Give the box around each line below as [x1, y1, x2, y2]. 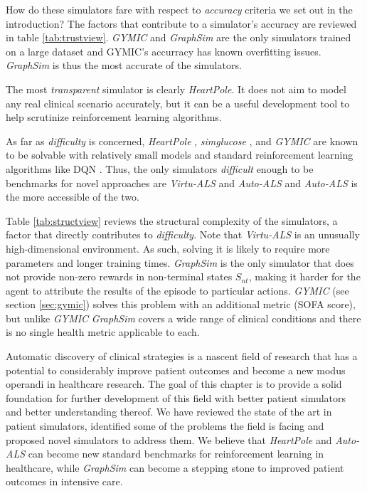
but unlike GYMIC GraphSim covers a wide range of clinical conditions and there [6, 310, 361, 325]
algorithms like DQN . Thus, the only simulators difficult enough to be [6, 161, 314, 176]
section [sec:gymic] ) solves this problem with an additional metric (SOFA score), [6, 297, 356, 312]
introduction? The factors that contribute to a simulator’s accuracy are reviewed [6, 16, 357, 31]
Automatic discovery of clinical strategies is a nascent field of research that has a [6, 349, 358, 364]
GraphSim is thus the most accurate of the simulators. [6, 58, 242, 73]
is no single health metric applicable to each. [6, 324, 200, 339]
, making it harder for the [248, 269, 361, 284]
